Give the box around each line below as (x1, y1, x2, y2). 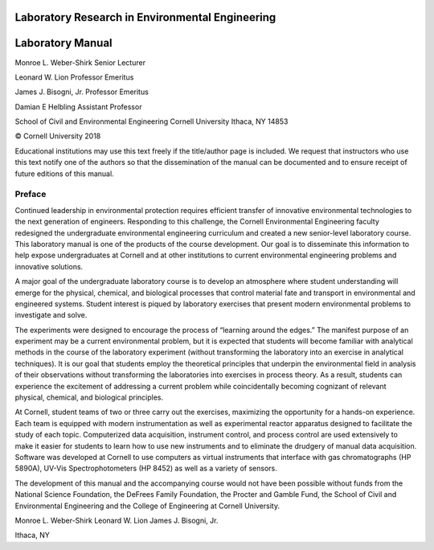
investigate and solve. (14, 310, 88, 320)
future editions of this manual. (14, 169, 114, 179)
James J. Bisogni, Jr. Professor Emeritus (14, 87, 149, 96)
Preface (14, 189, 47, 200)
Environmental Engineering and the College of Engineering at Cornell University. (14, 501, 280, 511)
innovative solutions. (14, 261, 84, 271)
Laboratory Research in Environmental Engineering (14, 10, 276, 24)
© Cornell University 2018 (14, 131, 101, 141)
